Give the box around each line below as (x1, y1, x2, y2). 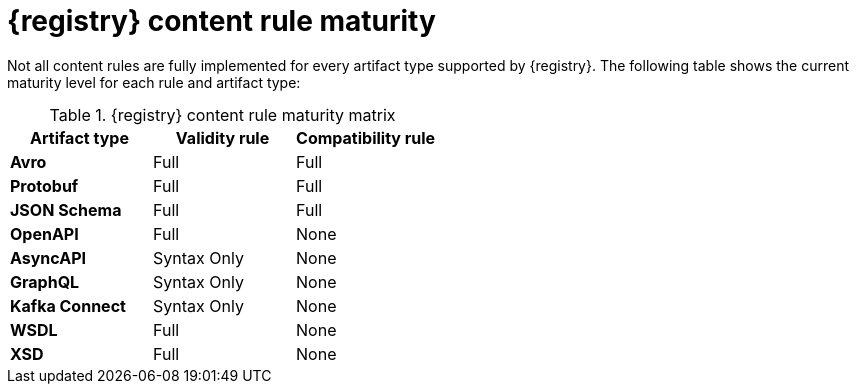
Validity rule (175, 127, 270, 148)
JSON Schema (10, 199, 122, 220)
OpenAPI (10, 223, 79, 244)
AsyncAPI (10, 247, 86, 268)
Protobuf (10, 175, 79, 196)
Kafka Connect (10, 295, 126, 316)
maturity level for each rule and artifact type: (7, 73, 301, 91)
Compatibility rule (296, 127, 436, 148)
